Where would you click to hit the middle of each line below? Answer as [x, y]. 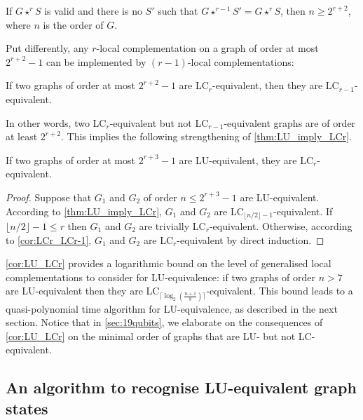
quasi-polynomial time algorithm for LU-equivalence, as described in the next [172, 308]
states [27, 408]
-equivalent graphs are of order [290, 122]
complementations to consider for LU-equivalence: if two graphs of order [160, 277]
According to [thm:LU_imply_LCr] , [84, 211]
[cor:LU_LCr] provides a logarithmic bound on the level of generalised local [169, 263]
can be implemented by [96, 61]
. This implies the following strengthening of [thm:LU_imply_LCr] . [206, 136]
